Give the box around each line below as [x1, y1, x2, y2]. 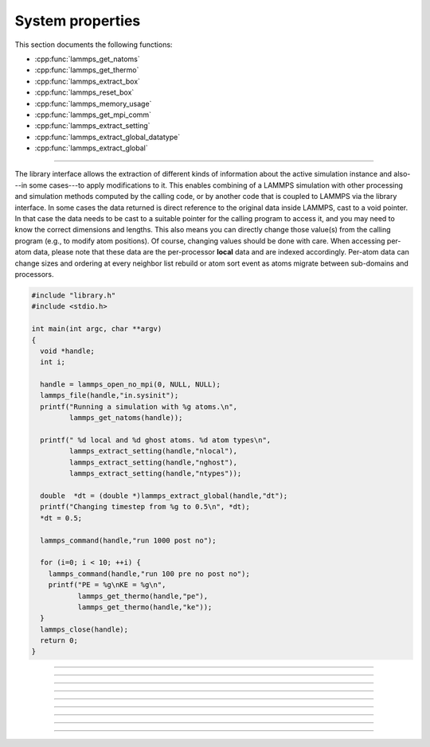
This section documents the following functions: [14, 40, 173, 49]
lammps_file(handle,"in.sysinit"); [40, 391, 179, 400]
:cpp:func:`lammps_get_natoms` [34, 54, 140, 64]
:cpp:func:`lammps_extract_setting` [34, 121, 150, 130]
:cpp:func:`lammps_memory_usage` [34, 99, 152, 108]
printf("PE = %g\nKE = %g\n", [48, 581, 166, 589]
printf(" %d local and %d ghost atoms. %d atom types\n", [40, 436, 272, 445]
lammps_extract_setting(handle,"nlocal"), [68, 446, 238, 456]
